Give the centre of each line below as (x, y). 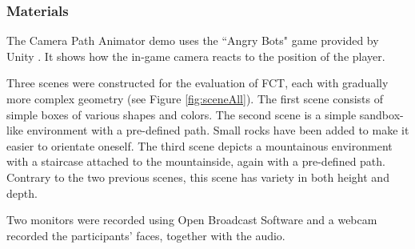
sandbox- (381, 114)
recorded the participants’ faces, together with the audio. (146, 235)
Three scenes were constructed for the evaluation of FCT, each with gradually (198, 83)
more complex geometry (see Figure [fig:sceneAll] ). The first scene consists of (195, 98)
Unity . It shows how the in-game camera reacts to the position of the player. (196, 56)
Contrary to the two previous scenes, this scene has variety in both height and (198, 177)
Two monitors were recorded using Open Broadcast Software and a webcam (192, 220)
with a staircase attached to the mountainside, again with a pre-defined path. (196, 161)
